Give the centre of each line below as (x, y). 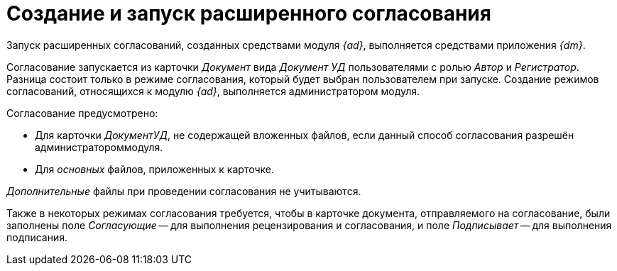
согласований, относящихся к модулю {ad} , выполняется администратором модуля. (213, 91)
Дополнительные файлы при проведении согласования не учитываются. (184, 191)
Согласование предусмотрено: (82, 113)
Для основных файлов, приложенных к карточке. (154, 169)
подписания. (37, 237)
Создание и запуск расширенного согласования (249, 13)
